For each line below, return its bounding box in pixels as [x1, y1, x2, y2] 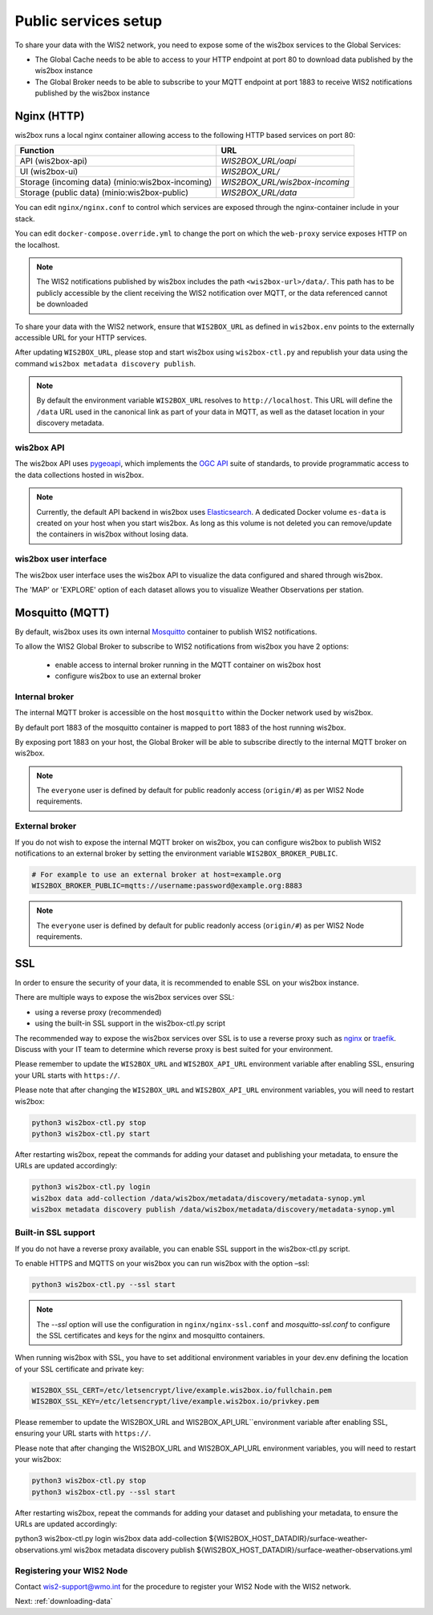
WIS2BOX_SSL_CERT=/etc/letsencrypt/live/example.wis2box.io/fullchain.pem [31, 1386, 333, 1394]
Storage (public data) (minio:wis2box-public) [19, 187, 188, 198]
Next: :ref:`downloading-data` [14, 1597, 113, 1606]
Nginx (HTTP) [14, 109, 85, 123]
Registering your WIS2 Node [14, 1564, 128, 1576]
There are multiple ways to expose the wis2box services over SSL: [14, 993, 235, 1002]
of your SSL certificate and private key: [14, 1364, 144, 1374]
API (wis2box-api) [19, 156, 88, 167]
